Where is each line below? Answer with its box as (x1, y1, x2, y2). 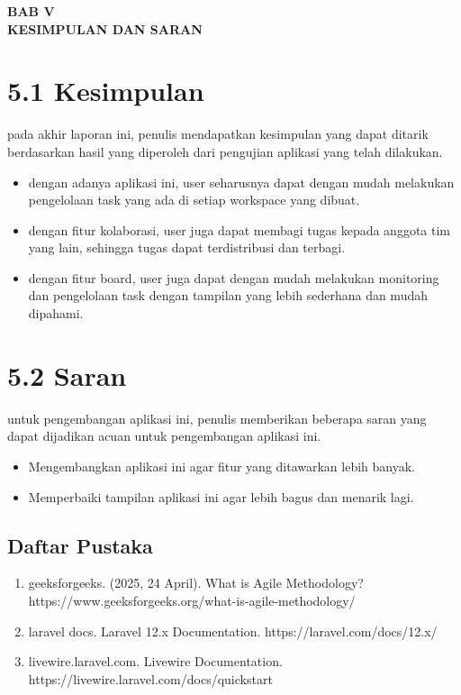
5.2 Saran (7, 356, 127, 393)
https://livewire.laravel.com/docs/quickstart (28, 669, 273, 688)
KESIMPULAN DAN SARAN (7, 19, 203, 38)
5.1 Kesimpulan (7, 72, 204, 109)
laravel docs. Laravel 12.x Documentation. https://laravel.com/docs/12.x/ (28, 621, 438, 640)
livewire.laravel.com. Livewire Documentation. (28, 652, 283, 671)
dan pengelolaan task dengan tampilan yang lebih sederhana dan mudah (28, 286, 428, 305)
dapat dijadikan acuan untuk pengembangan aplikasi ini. (7, 426, 321, 445)
